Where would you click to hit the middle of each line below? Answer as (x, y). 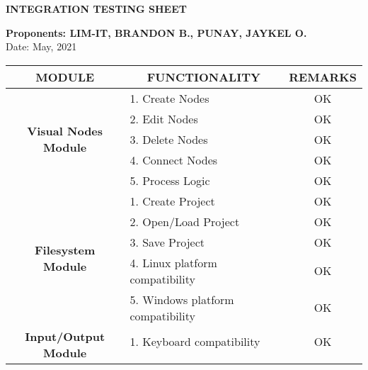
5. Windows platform (182, 299)
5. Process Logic (170, 180)
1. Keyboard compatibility (195, 341)
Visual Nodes (65, 131)
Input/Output (65, 336)
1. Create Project (172, 201)
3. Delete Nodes (169, 139)
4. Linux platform (173, 262)
